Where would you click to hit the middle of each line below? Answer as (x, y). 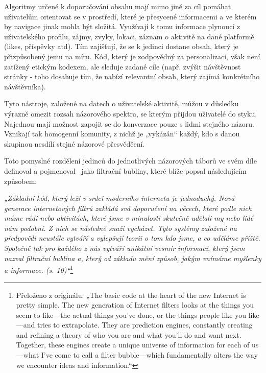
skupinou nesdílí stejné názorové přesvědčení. (75, 143)
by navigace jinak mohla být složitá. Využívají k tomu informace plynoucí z (122, 26)
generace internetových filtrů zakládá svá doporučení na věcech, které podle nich (128, 208)
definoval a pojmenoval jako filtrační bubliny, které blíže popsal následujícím (125, 170)
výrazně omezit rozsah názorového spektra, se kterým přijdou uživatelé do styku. (131, 113)
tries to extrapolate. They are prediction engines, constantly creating (145, 325)
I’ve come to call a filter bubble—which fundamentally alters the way (149, 355)
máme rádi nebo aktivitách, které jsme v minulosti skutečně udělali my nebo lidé (129, 218)
